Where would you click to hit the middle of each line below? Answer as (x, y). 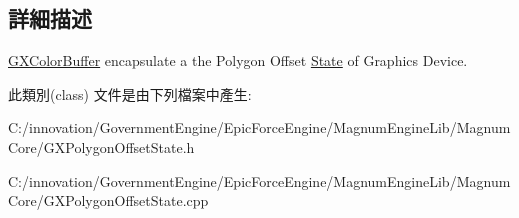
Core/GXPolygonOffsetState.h (101, 146)
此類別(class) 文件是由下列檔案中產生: (130, 93)
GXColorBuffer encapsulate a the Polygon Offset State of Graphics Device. (238, 60)
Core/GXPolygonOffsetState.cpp (108, 200)
